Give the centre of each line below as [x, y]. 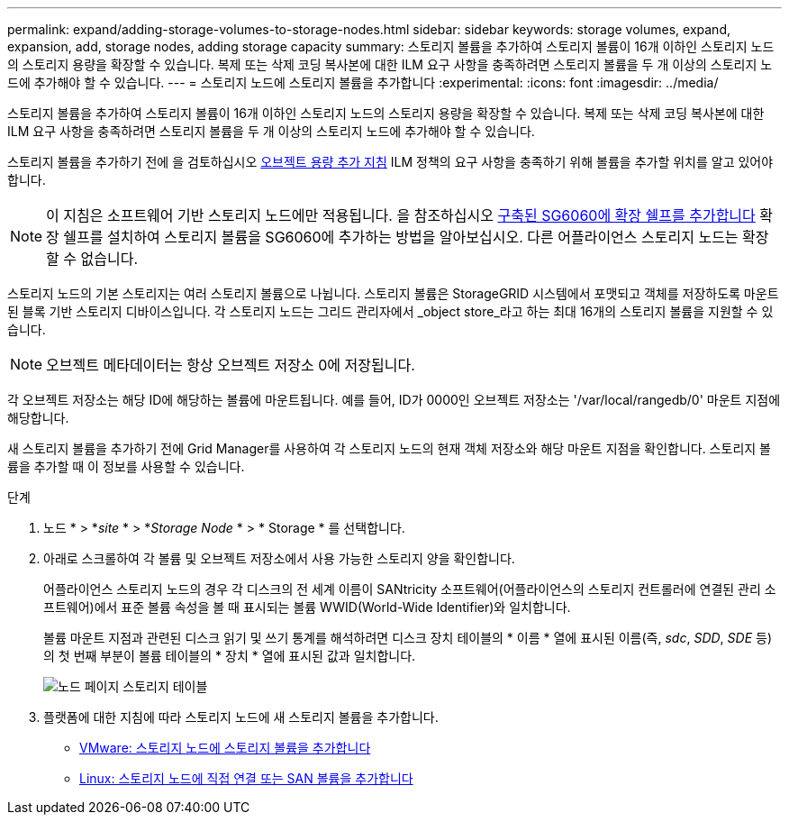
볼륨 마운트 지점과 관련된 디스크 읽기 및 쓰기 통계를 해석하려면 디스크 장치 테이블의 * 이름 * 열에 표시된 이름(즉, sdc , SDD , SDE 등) [408, 638]
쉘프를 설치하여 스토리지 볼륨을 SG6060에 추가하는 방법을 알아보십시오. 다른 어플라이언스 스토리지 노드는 [401, 237]
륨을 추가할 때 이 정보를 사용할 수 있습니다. [126, 466]
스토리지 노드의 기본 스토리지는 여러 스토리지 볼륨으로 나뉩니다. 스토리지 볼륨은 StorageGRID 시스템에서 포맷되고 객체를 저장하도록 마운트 [393, 293]
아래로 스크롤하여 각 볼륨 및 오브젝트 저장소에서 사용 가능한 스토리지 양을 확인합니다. [279, 558]
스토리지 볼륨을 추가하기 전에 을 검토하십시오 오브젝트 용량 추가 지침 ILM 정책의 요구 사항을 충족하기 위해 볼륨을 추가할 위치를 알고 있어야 [390, 162]
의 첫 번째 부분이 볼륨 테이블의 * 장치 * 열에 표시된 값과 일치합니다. [230, 656]
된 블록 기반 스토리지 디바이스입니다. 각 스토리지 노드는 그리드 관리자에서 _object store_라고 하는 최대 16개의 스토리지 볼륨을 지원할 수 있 [390, 311]
